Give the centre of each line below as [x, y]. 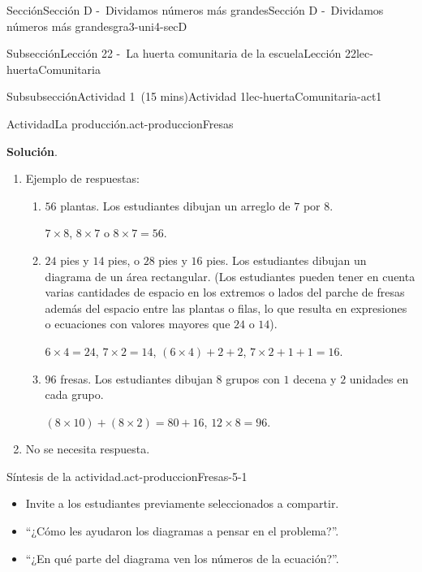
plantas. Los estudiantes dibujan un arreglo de [175, 205]
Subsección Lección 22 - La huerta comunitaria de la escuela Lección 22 [181, 53]
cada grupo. [74, 394]
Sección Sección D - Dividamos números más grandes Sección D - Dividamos [195, 10]
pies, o [124, 260]
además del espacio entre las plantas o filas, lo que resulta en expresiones [226, 308]
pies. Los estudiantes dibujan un [286, 260]
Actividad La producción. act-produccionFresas [120, 123]
